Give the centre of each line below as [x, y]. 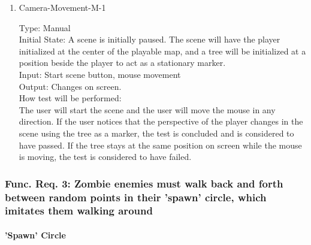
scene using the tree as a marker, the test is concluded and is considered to [156, 133]
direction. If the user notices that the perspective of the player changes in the [161, 121]
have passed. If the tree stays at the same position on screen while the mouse [160, 145]
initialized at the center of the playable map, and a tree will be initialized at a [162, 51]
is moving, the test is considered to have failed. [105, 157]
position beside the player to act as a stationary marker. [122, 63]
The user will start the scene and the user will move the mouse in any [147, 109]
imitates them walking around [79, 211]
